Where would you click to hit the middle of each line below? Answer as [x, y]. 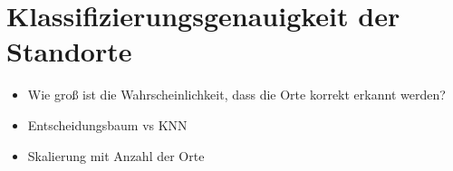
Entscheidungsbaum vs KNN [107, 124]
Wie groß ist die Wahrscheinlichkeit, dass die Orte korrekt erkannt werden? [236, 95]
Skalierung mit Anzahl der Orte [116, 155]
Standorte [69, 51]
